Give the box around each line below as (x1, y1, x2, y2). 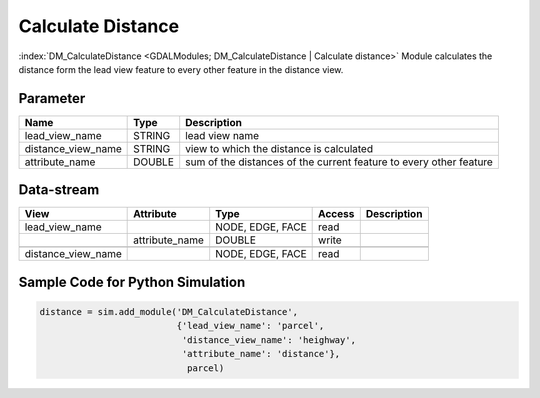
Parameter (18, 90, 86, 107)
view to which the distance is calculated (185, 141, 374, 155)
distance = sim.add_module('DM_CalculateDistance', (39, 306, 299, 317)
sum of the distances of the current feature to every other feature (185, 155, 494, 169)
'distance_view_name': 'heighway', (181, 334, 357, 345)
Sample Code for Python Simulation (18, 273, 246, 290)
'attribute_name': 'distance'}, (181, 348, 341, 360)
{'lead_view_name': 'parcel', (176, 320, 325, 332)
